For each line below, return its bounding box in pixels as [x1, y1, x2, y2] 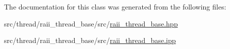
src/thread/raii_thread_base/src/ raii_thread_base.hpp [4, 18, 178, 28]
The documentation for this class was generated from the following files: [4, 1, 226, 11]
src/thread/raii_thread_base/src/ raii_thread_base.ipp [4, 35, 176, 45]
